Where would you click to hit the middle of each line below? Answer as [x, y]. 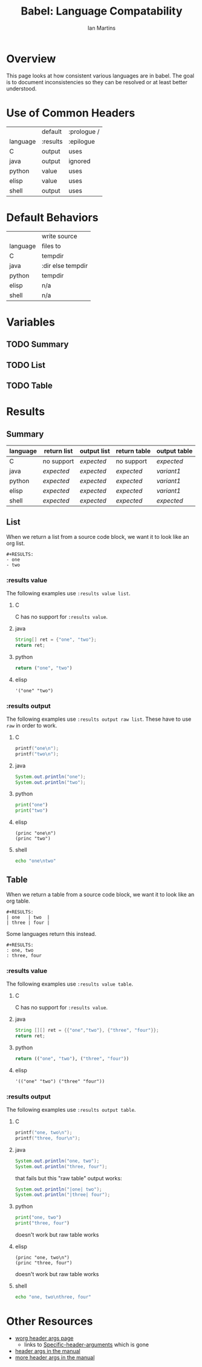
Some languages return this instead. [51, 934]
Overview [31, 58]
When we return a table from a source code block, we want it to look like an [100, 894]
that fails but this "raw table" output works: [68, 1178]
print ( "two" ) [31, 811]
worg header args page [44, 1338]
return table [133, 451]
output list [95, 451]
